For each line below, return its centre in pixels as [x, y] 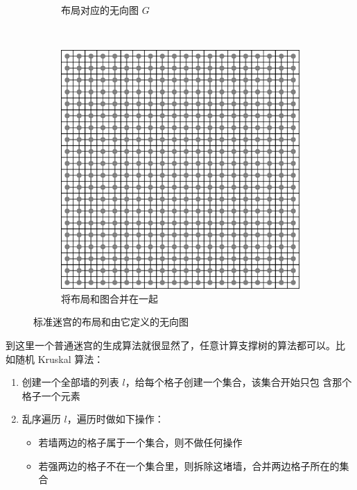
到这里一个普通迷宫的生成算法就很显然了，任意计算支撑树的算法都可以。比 [175, 345]
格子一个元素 [51, 395]
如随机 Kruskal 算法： [55, 358]
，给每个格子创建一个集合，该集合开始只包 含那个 [238, 382]
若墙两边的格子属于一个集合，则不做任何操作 [140, 442]
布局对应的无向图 [100, 10]
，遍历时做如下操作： [115, 419]
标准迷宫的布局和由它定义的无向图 [111, 322]
